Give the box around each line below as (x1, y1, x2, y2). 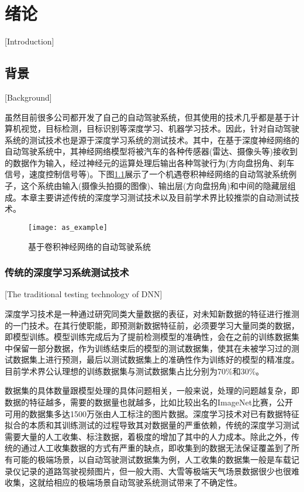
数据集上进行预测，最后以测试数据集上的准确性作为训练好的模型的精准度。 (12, 353, 299, 366)
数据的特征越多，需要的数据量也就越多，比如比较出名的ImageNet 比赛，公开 (5, 396, 293, 408)
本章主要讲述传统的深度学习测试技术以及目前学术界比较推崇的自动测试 (20, 191, 291, 203)
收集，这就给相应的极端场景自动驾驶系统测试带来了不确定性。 (5, 476, 242, 488)
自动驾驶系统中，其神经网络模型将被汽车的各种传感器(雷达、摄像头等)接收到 (5, 145, 298, 157)
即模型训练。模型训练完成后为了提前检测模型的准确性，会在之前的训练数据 (5, 331, 291, 343)
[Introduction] (5, 35, 54, 47)
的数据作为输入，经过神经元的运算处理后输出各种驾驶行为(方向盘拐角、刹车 (5, 156, 295, 168)
